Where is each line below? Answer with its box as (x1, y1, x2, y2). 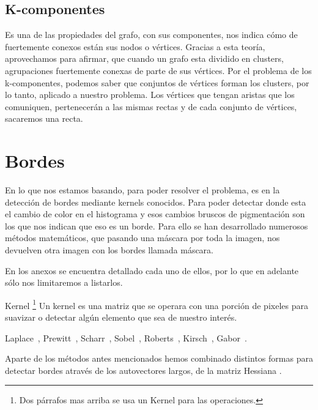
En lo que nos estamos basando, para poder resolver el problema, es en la (5, 184, 280, 196)
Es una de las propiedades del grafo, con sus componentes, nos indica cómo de (5, 28, 298, 41)
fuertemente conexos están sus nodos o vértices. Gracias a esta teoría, (5, 40, 265, 53)
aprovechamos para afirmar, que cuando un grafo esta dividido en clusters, (5, 52, 284, 65)
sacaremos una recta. (5, 112, 83, 125)
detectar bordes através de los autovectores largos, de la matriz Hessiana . (5, 363, 282, 376)
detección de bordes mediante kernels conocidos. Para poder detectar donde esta (5, 195, 306, 208)
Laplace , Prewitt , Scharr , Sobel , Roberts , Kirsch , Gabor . (5, 331, 247, 344)
